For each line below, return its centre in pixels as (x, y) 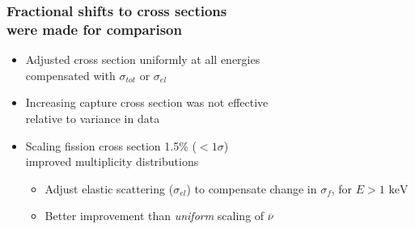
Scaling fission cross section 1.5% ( (111, 145)
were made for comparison (94, 29)
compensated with (70, 75)
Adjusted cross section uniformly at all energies (143, 59)
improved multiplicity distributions (112, 161)
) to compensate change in (252, 188)
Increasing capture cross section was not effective (147, 102)
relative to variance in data (93, 118)
